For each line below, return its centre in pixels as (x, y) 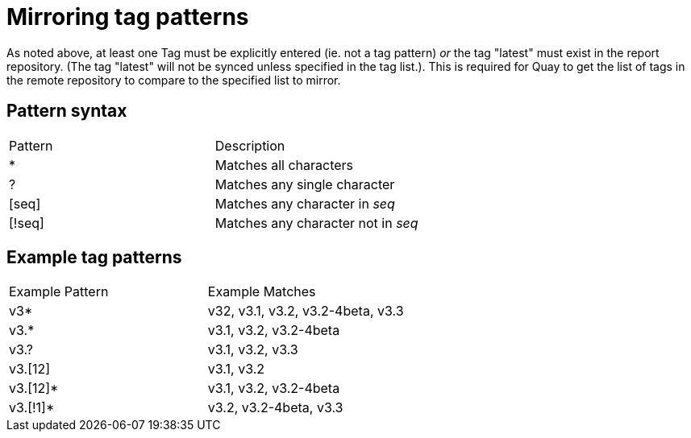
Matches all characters (284, 165)
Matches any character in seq (305, 203)
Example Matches (262, 292)
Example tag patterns (94, 258)
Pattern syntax (67, 111)
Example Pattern (59, 292)
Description (250, 145)
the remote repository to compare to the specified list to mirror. (174, 80)
